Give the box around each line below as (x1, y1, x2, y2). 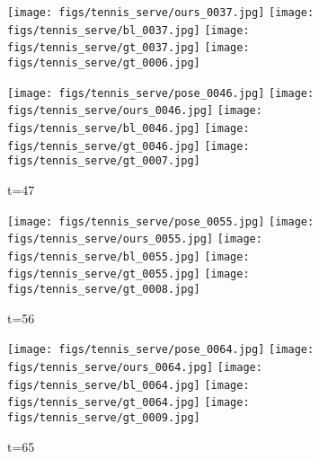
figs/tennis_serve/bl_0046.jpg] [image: (7, 121, 250, 135)
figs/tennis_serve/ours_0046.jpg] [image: (7, 104, 262, 118)
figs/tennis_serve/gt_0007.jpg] (7, 154, 200, 168)
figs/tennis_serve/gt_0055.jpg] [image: (7, 268, 250, 281)
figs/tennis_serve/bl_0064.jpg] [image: (7, 378, 250, 392)
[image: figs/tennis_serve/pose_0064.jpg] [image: (7, 343, 315, 357)
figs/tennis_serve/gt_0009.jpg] (7, 411, 200, 424)
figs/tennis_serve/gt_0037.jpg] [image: (7, 41, 250, 55)
